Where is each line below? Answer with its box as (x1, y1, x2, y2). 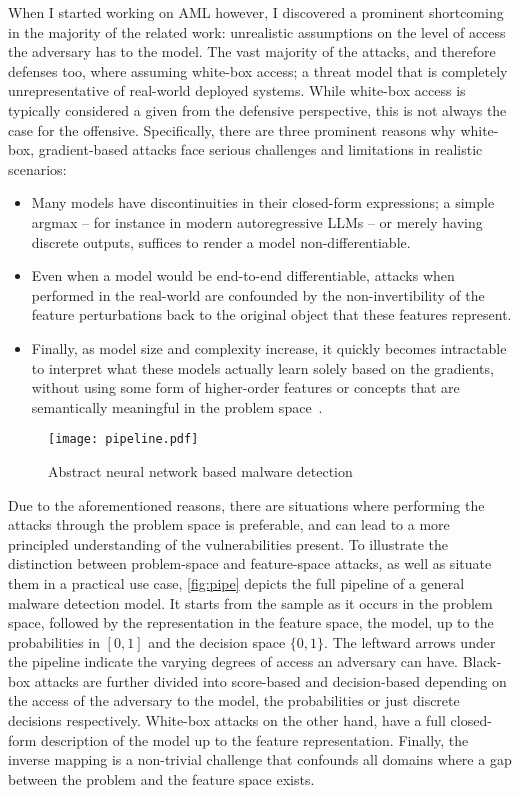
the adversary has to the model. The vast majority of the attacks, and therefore (8, 41, 496, 62)
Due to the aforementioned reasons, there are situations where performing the (8, 494, 485, 515)
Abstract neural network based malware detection (48, 460, 353, 481)
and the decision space (148, 631, 286, 652)
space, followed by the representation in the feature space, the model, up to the (8, 612, 494, 633)
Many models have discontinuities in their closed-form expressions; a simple (31, 192, 495, 213)
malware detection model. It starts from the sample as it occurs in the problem (8, 592, 493, 613)
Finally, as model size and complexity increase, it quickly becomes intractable (31, 337, 507, 358)
